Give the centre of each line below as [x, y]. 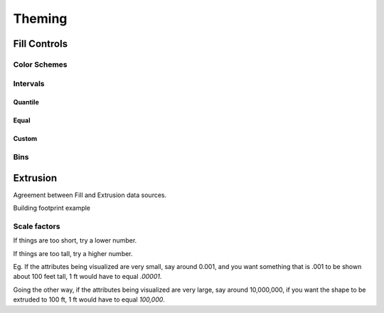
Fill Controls [40, 44]
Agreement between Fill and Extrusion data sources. [90, 195]
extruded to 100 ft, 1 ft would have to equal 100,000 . [89, 299]
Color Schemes [40, 64]
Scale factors [37, 226]
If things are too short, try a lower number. [75, 240]
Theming [40, 18]
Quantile [26, 102]
